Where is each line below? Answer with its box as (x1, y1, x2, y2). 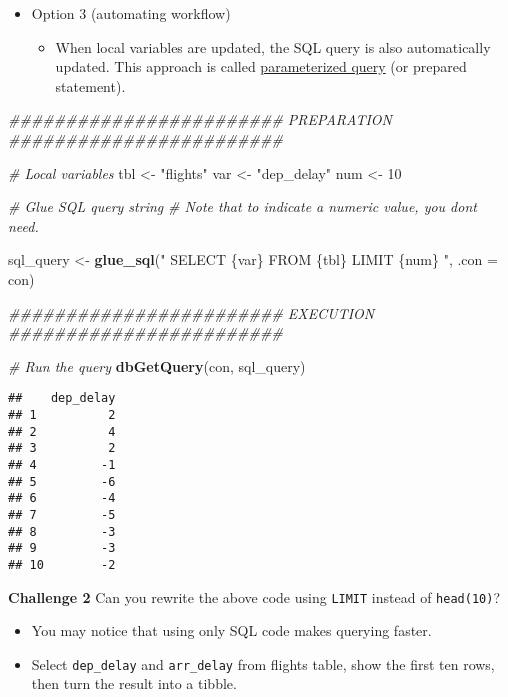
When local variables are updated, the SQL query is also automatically (55, 36, 491, 57)
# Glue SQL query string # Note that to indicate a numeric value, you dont (8, 196, 477, 217)
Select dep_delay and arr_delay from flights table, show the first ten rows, (31, 653, 495, 674)
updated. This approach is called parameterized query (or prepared (55, 56, 467, 77)
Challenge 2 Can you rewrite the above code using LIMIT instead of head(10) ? (8, 586, 500, 607)
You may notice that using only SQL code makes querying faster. (31, 620, 432, 641)
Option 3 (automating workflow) (31, 3, 231, 23)
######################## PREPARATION (8, 109, 392, 130)
